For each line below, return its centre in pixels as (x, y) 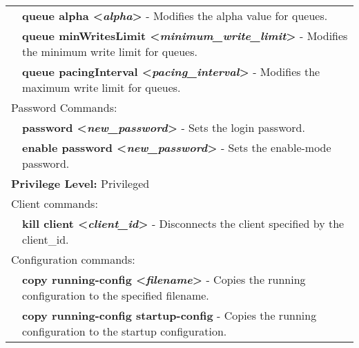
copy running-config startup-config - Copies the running (169, 315)
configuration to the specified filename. (116, 295)
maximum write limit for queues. (101, 87)
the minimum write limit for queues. (110, 51)
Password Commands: (64, 107)
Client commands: (55, 203)
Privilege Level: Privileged (80, 183)
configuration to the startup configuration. (125, 331)
